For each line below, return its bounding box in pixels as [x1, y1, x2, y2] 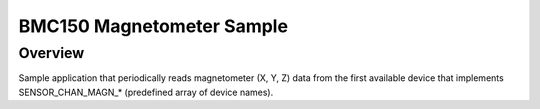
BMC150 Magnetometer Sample [18, 15, 289, 37]
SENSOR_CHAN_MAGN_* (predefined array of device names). [18, 86, 274, 98]
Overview [18, 44, 85, 62]
